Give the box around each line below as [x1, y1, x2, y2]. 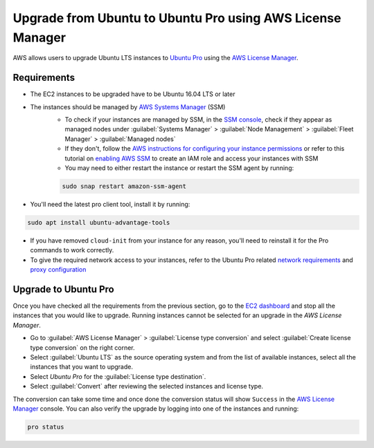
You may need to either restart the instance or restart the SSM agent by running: [64, 163, 294, 172]
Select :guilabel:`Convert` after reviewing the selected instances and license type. [30, 382, 263, 391]
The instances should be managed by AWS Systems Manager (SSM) [30, 102, 226, 111]
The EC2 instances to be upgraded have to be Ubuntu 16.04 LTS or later [30, 90, 235, 98]
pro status [27, 422, 64, 431]
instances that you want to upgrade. [30, 363, 133, 371]
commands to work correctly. [30, 246, 114, 254]
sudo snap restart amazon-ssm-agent [62, 182, 187, 190]
